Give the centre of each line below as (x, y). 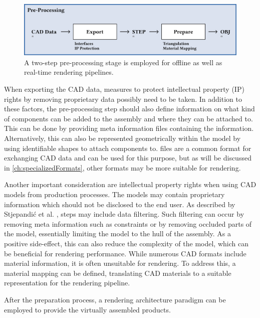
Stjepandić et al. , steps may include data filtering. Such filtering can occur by (124, 214)
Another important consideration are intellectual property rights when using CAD (130, 184)
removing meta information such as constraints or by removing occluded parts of (128, 223)
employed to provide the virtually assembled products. (87, 309)
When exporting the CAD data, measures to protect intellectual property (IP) (124, 89)
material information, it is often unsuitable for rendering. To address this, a (120, 263)
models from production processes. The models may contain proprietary (114, 194)
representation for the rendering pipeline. (67, 283)
